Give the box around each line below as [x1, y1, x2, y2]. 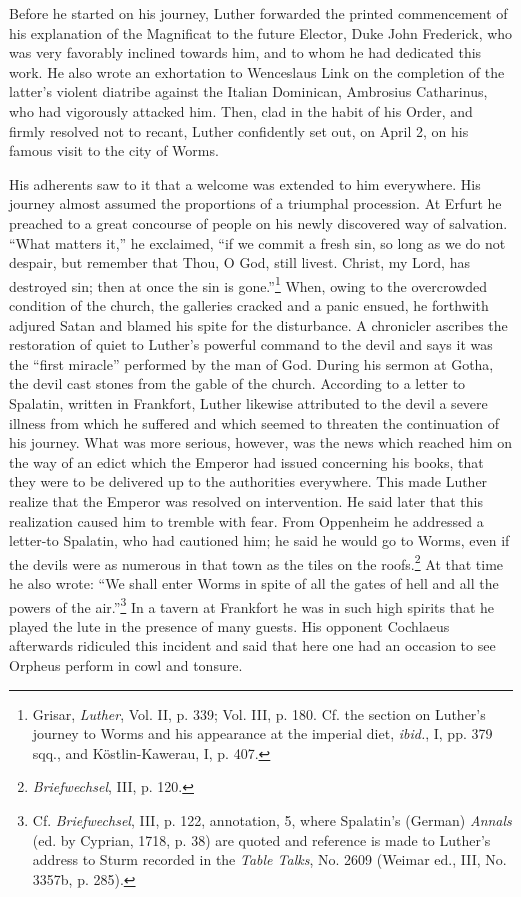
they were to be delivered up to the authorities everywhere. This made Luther [9, 471, 488, 492]
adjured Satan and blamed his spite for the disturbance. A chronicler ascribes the [9, 314, 508, 335]
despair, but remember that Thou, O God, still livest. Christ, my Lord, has [9, 252, 470, 273]
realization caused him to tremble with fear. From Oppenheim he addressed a [9, 510, 484, 531]
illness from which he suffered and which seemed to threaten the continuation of [9, 412, 500, 433]
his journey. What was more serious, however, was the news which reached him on [9, 432, 513, 453]
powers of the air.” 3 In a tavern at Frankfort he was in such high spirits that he [9, 593, 494, 617]
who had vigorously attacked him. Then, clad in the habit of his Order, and [9, 100, 473, 121]
